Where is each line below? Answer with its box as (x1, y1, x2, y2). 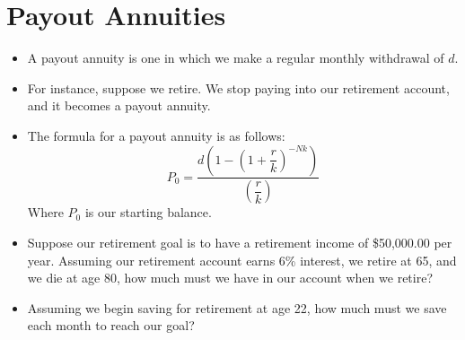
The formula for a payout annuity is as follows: (27, 126, 285, 144)
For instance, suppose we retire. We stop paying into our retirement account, (27, 78, 450, 97)
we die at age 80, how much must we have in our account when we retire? (27, 268, 434, 287)
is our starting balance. (84, 203, 212, 222)
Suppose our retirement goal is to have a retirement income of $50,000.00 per (27, 232, 452, 251)
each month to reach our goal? (27, 316, 195, 335)
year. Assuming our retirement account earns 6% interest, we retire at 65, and (27, 250, 457, 269)
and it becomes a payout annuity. (27, 96, 211, 115)
